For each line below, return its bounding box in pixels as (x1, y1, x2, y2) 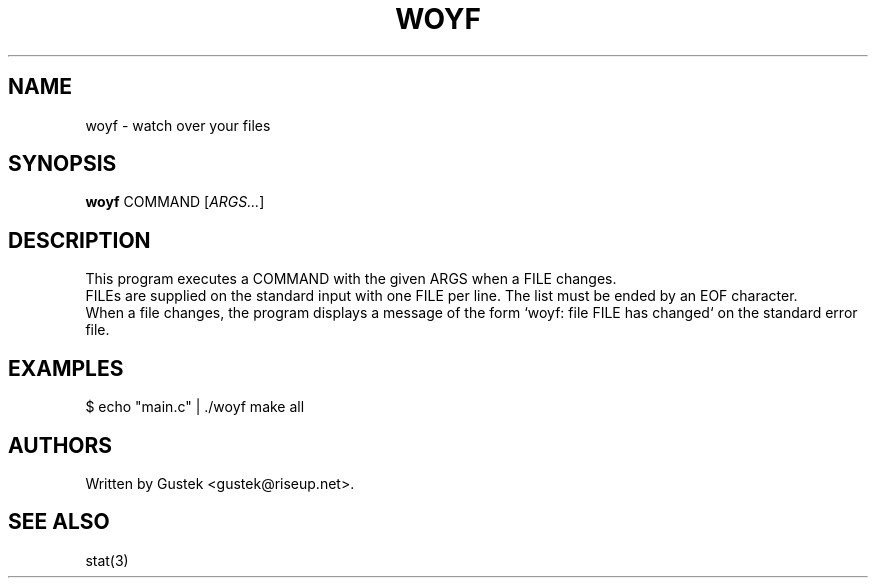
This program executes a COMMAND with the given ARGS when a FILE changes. (85, 270, 617, 288)
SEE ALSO (8, 509, 110, 535)
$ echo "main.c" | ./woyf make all (85, 398, 305, 416)
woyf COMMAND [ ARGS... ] (85, 193, 265, 211)
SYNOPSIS (8, 151, 117, 177)
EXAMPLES (8, 355, 124, 381)
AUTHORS (8, 432, 113, 458)
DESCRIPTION (8, 227, 151, 253)
